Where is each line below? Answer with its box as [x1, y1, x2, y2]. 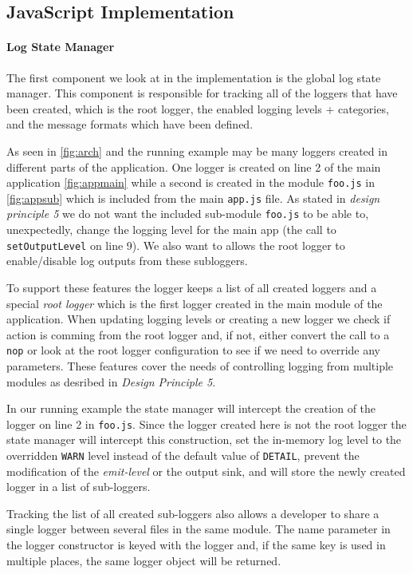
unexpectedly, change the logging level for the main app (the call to [6, 221, 336, 238]
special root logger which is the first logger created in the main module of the [6, 295, 383, 311]
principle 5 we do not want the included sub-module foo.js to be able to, [6, 205, 369, 222]
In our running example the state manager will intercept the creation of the [6, 400, 376, 417]
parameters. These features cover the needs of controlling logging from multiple [6, 357, 394, 374]
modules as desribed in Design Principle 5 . [6, 373, 216, 390]
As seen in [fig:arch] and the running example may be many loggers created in [6, 142, 387, 159]
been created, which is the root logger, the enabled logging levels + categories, [6, 100, 389, 117]
